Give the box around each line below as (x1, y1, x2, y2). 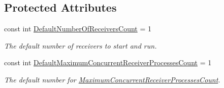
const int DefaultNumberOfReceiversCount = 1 (4, 23, 151, 34)
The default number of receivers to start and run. (4, 40, 157, 51)
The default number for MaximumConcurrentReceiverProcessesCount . (4, 74, 220, 84)
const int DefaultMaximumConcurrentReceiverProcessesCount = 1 (4, 57, 212, 68)
